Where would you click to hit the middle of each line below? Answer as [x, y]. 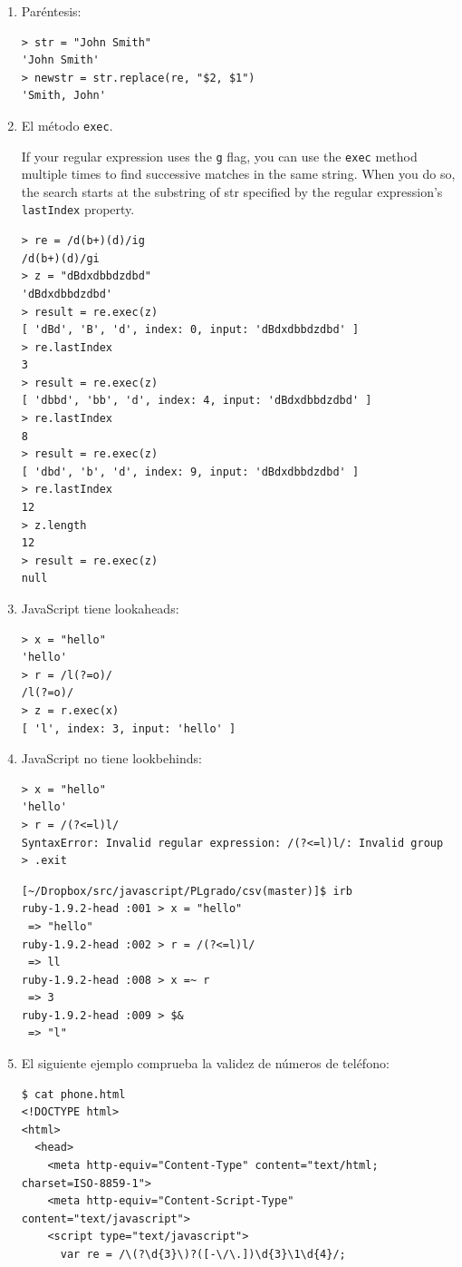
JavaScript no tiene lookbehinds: [111, 758]
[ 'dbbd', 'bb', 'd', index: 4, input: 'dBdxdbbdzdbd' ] [197, 401]
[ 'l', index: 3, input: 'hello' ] [129, 728]
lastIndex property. [78, 209]
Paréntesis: [51, 11]
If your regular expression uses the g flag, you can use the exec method [219, 156]
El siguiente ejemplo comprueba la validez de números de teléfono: [205, 1063]
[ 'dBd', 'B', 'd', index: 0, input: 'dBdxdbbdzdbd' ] [190, 330]
